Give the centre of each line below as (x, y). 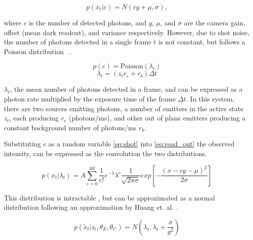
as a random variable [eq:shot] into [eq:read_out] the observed (141, 144)
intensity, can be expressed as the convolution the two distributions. (105, 153)
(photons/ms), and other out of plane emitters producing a (157, 118)
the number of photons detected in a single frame (78, 42)
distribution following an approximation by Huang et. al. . (91, 207)
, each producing (34, 118)
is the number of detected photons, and (88, 22)
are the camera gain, (214, 22)
